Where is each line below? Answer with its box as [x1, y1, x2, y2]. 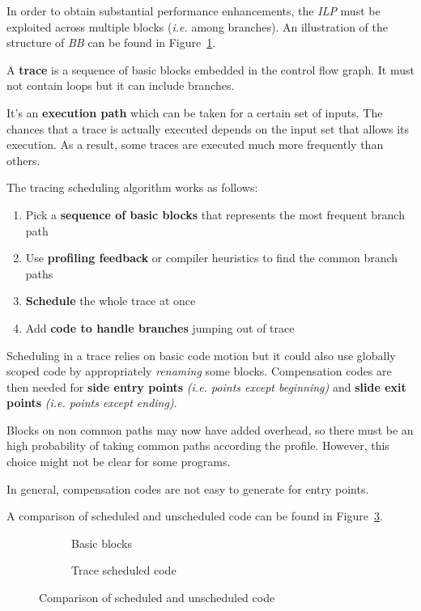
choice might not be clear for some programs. [6, 453, 231, 470]
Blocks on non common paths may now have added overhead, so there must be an [6, 421, 414, 438]
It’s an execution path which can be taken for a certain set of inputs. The [6, 104, 383, 121]
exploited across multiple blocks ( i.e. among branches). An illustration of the [6, 18, 388, 35]
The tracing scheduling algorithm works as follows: [6, 179, 258, 196]
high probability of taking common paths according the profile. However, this [6, 437, 389, 454]
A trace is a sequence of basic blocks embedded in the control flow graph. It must [6, 61, 415, 78]
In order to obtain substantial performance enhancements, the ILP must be [6, 2, 381, 19]
